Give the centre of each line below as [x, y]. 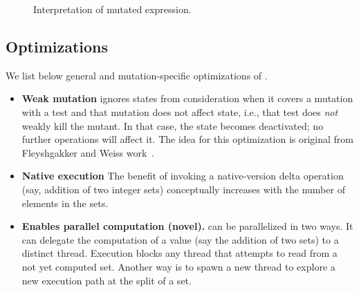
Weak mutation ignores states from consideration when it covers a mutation [187, 98]
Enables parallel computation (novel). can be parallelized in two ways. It [187, 226]
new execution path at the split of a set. [107, 280]
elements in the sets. [65, 203]
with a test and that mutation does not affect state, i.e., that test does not [180, 111]
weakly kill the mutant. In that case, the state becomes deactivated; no [173, 125]
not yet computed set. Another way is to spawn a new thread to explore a [178, 266]
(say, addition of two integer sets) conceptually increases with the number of [183, 189]
